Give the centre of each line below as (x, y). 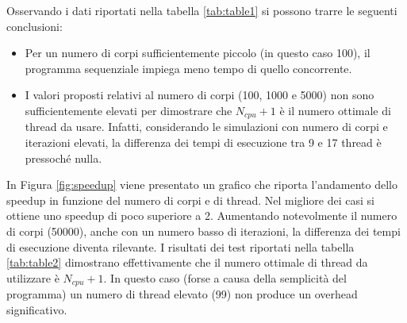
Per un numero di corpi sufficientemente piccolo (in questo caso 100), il (198, 53)
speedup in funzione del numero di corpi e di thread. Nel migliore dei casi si (190, 200)
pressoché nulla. (63, 158)
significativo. (37, 309)
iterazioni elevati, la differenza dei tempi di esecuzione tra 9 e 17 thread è (203, 142)
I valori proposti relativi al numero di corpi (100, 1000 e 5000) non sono (200, 95)
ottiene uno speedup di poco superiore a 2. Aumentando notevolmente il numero (202, 215)
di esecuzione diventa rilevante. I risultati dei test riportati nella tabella (180, 246)
